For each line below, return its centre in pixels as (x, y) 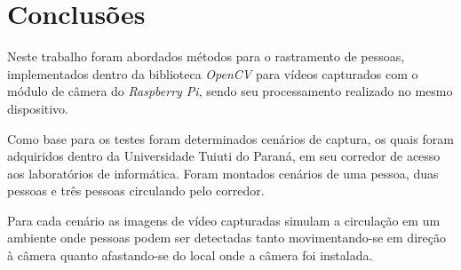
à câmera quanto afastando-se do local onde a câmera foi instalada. (190, 255)
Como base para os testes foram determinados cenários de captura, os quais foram (230, 138)
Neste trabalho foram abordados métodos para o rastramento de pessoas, (206, 56)
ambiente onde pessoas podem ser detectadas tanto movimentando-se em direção (227, 238)
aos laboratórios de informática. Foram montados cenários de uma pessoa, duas (223, 173)
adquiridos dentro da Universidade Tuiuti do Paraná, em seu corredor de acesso (224, 156)
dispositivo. (38, 108)
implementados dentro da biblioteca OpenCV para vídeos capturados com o (213, 73)
